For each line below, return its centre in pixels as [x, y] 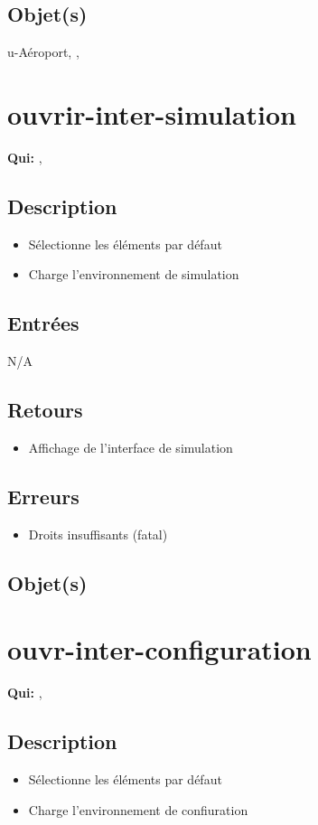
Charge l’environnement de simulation [134, 274]
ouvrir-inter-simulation [152, 113]
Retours [45, 410]
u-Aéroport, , [43, 52]
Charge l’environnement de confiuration [138, 809]
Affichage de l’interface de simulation [131, 447]
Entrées [43, 323]
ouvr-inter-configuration [159, 649]
